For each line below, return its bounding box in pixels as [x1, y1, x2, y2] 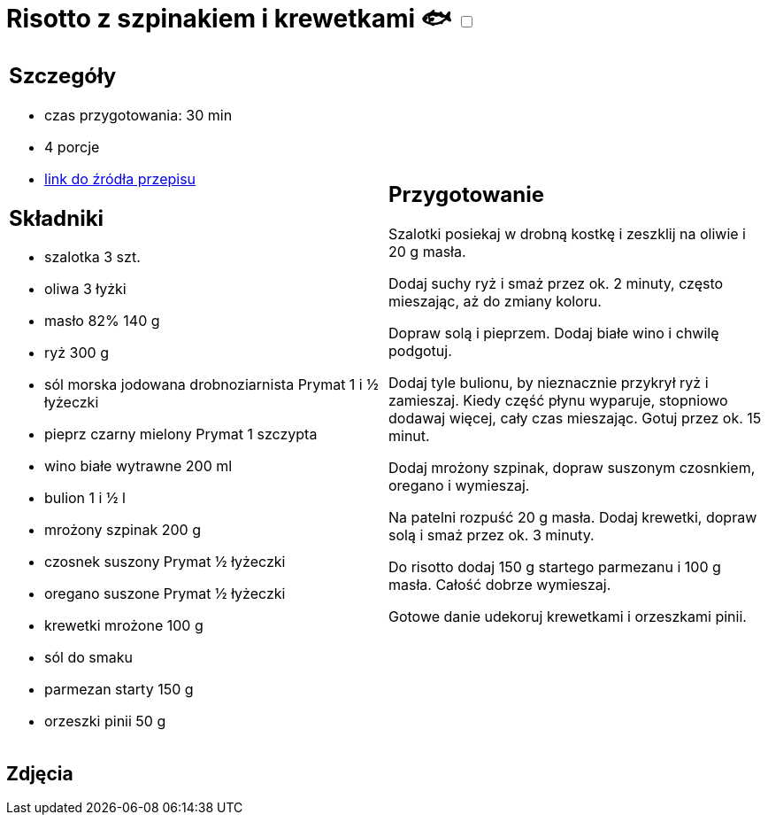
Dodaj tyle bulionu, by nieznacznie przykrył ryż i [388, 374, 709, 392]
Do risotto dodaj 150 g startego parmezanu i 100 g [388, 558, 721, 577]
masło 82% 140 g [44, 312, 160, 330]
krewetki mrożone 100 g [44, 616, 204, 635]
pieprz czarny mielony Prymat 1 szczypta [44, 425, 318, 444]
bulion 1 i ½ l [44, 489, 126, 508]
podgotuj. [388, 342, 452, 361]
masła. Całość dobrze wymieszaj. [388, 576, 611, 594]
